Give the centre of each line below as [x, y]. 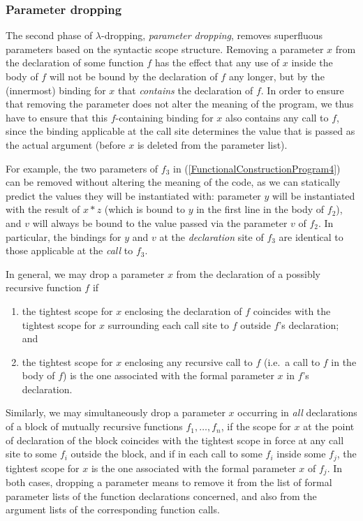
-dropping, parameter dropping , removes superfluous [212, 35]
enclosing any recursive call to [188, 361]
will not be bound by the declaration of [133, 76]
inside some [301, 454]
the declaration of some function [75, 63]
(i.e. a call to [292, 361]
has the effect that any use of [217, 63]
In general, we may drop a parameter [85, 273]
